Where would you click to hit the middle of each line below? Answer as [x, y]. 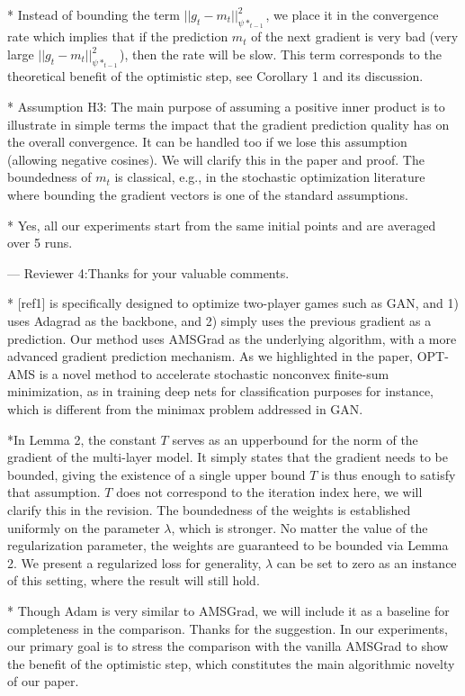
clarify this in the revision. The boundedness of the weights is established [209, 509]
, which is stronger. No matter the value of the [300, 527]
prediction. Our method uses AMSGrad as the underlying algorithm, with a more [232, 338]
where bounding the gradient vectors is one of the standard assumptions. [208, 195]
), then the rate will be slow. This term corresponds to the [281, 54]
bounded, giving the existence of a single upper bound [156, 474]
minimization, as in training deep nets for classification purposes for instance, [220, 391]
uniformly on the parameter [84, 527]
